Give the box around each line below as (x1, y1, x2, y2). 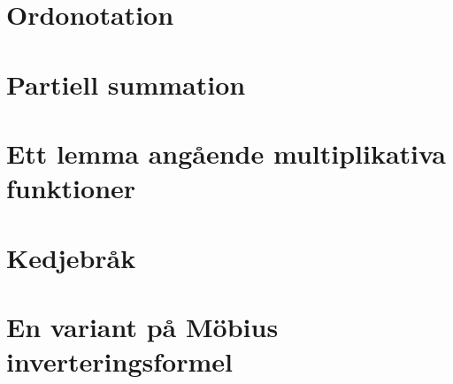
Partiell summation (6, 65, 246, 102)
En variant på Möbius (6, 308, 279, 344)
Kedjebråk (6, 239, 136, 275)
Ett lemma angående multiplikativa (6, 134, 446, 171)
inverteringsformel (6, 343, 233, 380)
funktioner (6, 170, 136, 206)
